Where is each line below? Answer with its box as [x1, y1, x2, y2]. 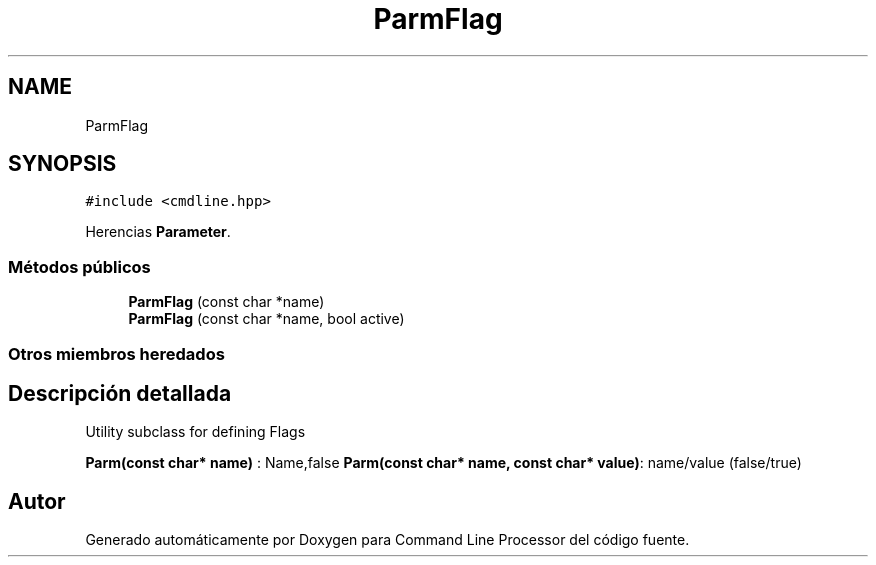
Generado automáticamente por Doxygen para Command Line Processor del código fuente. [85, 531, 690, 549]
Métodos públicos [8, 256, 151, 277]
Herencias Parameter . [85, 223, 231, 241]
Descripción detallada [8, 380, 232, 406]
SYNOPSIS [8, 151, 117, 177]
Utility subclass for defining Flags [85, 423, 306, 441]
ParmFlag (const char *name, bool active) [128, 310, 405, 328]
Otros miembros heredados [8, 343, 225, 364]
